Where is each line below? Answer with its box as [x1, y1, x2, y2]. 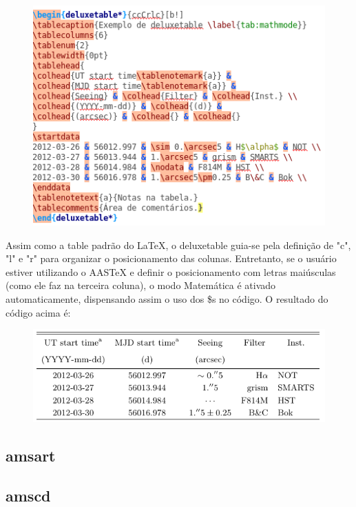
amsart [6, 444, 56, 466]
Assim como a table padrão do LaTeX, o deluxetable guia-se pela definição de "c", [6, 237, 351, 252]
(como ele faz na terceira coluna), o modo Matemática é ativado [6, 278, 276, 292]
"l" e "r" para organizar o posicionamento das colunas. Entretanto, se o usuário [6, 251, 337, 266]
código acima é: [6, 305, 71, 319]
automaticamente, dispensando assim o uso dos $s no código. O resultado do [6, 291, 328, 306]
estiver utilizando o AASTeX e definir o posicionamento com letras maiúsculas [6, 264, 336, 279]
